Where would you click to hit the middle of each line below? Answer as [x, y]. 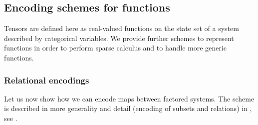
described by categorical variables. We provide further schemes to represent [119, 38]
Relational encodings [47, 80]
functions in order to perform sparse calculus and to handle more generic [115, 48]
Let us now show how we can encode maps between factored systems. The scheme [129, 98]
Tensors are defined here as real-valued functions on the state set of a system [122, 28]
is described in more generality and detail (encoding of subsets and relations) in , [128, 108]
